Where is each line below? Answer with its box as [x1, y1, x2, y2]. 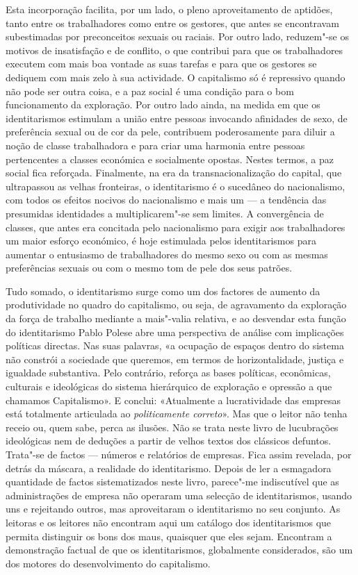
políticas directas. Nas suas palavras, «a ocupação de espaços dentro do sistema [6, 338, 344, 353]
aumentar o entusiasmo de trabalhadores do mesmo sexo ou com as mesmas [6, 247, 328, 261]
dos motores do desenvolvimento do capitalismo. [6, 556, 211, 570]
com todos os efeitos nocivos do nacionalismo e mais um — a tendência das [6, 192, 327, 207]
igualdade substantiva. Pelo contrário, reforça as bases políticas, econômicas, [6, 365, 331, 380]
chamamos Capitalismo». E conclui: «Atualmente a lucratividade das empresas [6, 392, 341, 407]
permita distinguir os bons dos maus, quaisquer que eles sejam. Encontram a [6, 528, 332, 543]
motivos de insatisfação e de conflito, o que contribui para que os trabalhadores [6, 42, 343, 57]
